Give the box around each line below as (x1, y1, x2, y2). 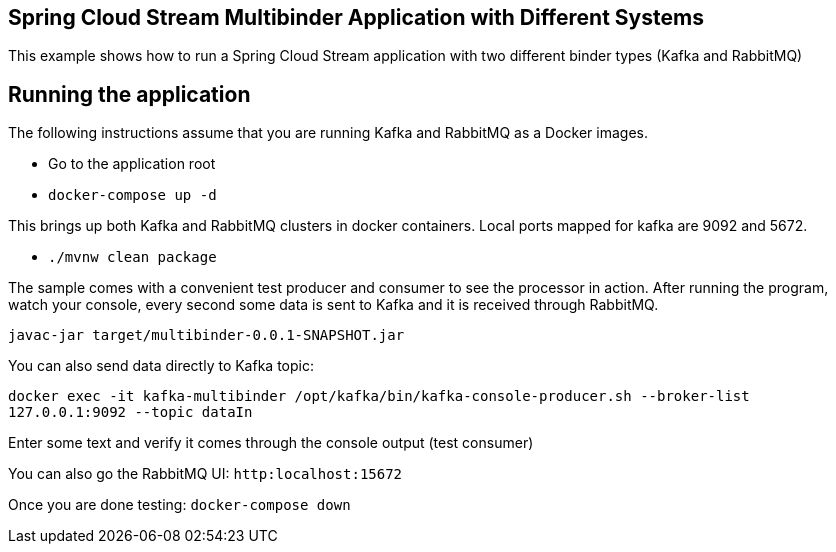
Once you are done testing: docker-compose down (8, 496, 351, 514)
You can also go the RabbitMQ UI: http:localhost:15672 (8, 465, 403, 483)
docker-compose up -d (48, 187, 217, 204)
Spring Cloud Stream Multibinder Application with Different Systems (8, 5, 704, 30)
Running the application (8, 81, 251, 107)
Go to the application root (48, 155, 216, 173)
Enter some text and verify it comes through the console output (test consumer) (8, 434, 534, 452)
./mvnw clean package (48, 249, 217, 266)
